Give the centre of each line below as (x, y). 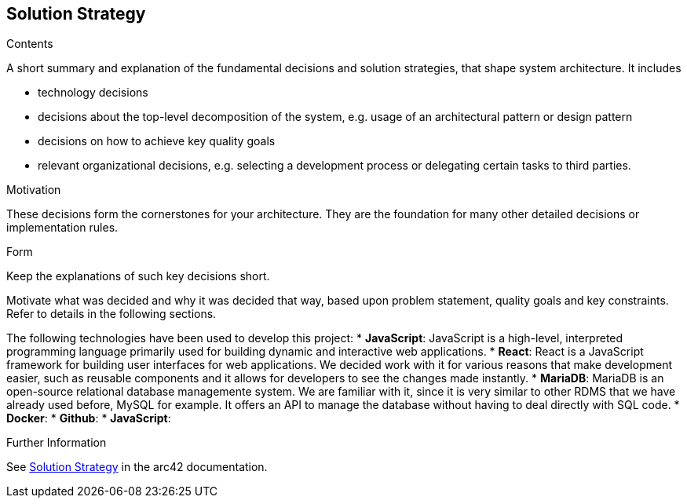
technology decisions (93, 93)
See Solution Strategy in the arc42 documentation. (137, 467)
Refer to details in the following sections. (111, 314)
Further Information (57, 443)
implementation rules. (62, 228)
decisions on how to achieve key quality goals (157, 141)
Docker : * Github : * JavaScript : (89, 418)
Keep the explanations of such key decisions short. (138, 276)
